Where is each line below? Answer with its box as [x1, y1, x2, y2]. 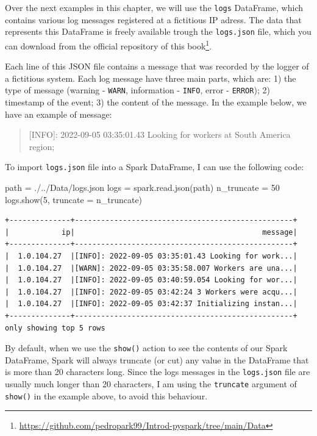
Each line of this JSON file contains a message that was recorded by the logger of [5, 60, 309, 73]
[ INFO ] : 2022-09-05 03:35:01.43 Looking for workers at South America [29, 128, 291, 141]
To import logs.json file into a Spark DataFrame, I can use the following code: [5, 160, 304, 173]
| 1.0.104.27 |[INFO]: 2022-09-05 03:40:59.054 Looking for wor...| [5, 276, 297, 285]
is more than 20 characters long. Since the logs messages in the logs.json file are [5, 365, 310, 378]
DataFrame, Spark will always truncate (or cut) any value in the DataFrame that [5, 353, 309, 366]
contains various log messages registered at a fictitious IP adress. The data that [5, 13, 302, 26]
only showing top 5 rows [5, 323, 105, 332]
